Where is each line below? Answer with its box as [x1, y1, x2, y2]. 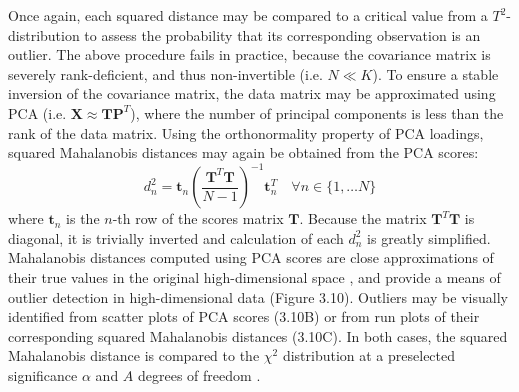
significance [8, 365, 78, 385]
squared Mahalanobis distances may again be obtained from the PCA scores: [8, 142, 479, 163]
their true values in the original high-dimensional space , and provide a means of [8, 267, 501, 288]
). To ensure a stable [372, 63, 499, 84]
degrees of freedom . [138, 365, 261, 385]
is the [66, 208, 100, 229]
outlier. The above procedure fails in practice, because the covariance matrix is [8, 44, 491, 65]
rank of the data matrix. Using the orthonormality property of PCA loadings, [8, 122, 484, 143]
